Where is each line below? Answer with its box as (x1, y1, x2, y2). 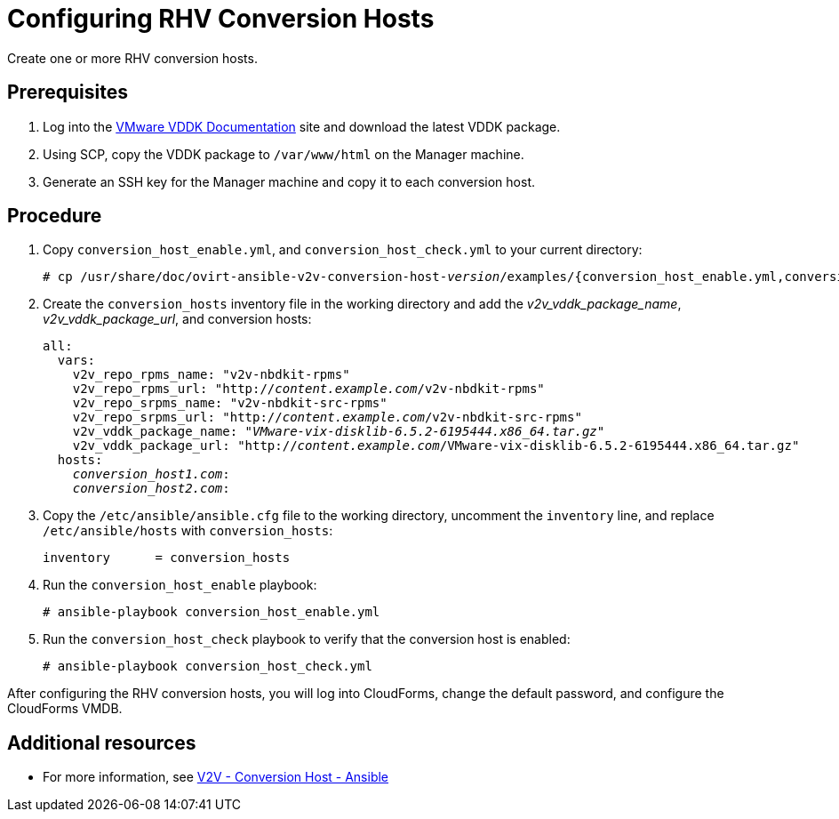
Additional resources (7, 731, 196, 754)
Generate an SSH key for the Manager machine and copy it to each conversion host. (43, 173, 535, 189)
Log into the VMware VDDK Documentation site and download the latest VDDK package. (43, 118, 561, 134)
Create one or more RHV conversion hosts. (7, 50, 258, 66)
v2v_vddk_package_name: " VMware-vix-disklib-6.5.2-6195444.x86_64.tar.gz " (72, 424, 605, 439)
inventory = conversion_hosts (43, 550, 291, 566)
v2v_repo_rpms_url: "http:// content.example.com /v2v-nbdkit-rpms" (72, 381, 545, 397)
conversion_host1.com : (72, 467, 230, 482)
